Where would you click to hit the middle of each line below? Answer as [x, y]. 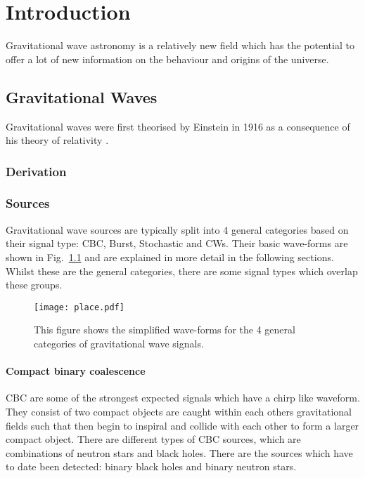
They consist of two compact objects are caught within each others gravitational [179, 411]
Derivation [36, 171]
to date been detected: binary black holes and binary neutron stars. [151, 466]
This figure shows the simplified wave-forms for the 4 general [165, 330]
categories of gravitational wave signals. [119, 343]
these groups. [34, 285]
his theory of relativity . [57, 140]
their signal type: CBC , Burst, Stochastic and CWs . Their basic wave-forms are [177, 243]
